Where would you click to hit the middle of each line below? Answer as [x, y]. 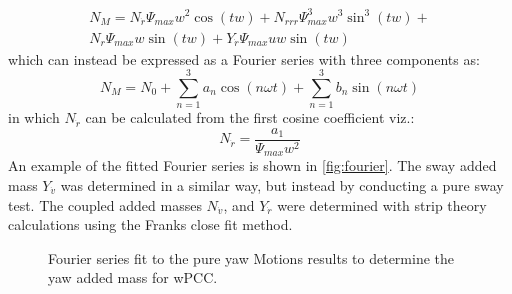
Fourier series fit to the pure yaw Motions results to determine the [251, 257]
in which [34, 117]
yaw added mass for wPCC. [133, 277]
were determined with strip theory [382, 204]
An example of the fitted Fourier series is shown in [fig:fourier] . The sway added [252, 165]
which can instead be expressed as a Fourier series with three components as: [244, 58]
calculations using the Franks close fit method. [150, 224]
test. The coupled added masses [105, 204]
